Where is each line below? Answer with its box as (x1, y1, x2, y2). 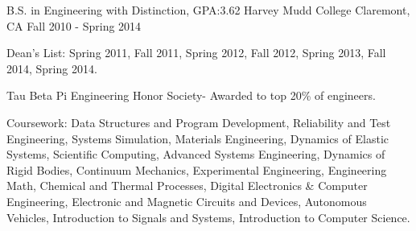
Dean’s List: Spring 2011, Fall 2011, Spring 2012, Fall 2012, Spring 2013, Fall (6, 44, 386, 61)
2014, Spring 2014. (6, 60, 97, 76)
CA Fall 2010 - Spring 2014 (6, 17, 142, 34)
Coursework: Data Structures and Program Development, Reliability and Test (6, 113, 391, 130)
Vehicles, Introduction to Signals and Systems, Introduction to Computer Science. (6, 208, 410, 225)
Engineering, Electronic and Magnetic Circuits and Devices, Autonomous (6, 192, 367, 209)
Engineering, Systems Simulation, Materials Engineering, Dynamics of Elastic (6, 130, 389, 146)
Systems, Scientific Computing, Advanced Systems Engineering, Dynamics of (6, 146, 385, 163)
